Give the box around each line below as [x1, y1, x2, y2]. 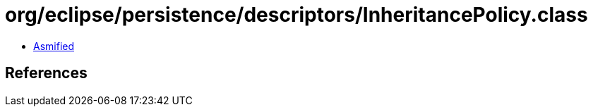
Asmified [33, 39, 75, 52]
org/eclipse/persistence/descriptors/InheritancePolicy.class [5, 3, 588, 27]
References [5, 64, 88, 82]
